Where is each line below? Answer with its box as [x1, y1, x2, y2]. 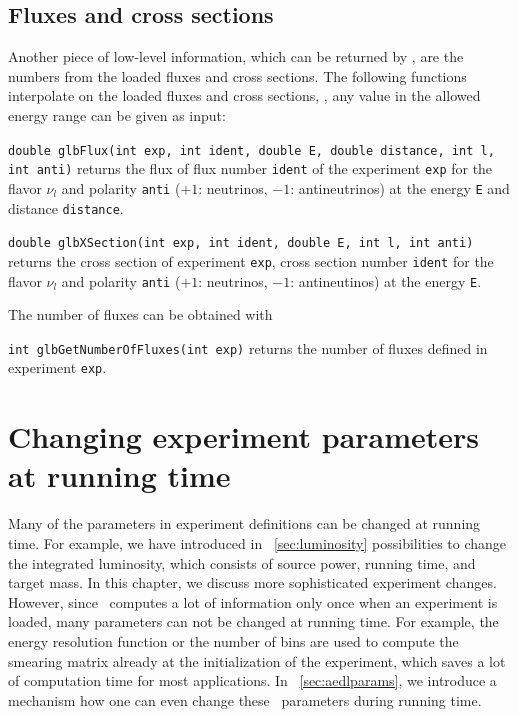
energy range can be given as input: [8, 104, 226, 125]
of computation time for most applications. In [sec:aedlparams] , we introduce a [8, 670, 497, 691]
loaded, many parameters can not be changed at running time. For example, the [8, 611, 499, 632]
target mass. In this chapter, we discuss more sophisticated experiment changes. [8, 572, 497, 593]
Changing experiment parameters [8, 416, 480, 457]
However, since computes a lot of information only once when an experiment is [8, 591, 498, 612]
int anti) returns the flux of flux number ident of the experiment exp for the [8, 158, 493, 179]
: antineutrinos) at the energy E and [290, 177, 510, 198]
